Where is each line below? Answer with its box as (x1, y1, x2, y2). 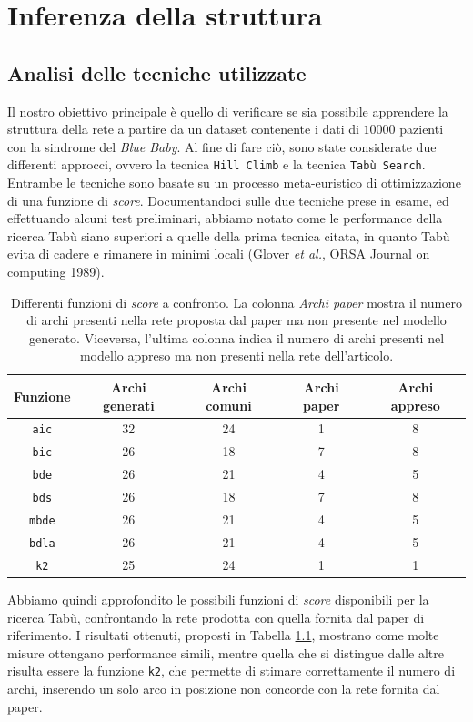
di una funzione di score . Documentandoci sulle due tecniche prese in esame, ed (7, 190, 449, 209)
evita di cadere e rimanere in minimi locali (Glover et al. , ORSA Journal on (7, 244, 430, 263)
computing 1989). (7, 261, 105, 280)
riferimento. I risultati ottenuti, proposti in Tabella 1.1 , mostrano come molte (7, 625, 439, 645)
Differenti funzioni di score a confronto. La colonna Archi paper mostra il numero (11, 292, 462, 311)
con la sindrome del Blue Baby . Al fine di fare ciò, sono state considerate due (7, 137, 437, 156)
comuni (206, 395, 252, 414)
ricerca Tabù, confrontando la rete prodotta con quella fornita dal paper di (7, 607, 425, 626)
